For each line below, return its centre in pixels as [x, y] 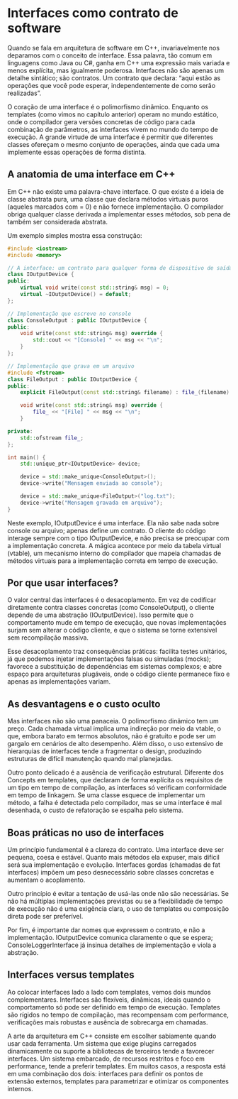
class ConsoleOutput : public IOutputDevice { [77, 320]
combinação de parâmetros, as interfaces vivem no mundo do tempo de [113, 129]
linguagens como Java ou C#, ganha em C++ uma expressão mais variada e [119, 62]
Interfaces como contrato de [93, 13]
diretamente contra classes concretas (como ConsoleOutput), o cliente [111, 608]
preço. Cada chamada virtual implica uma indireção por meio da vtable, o [114, 728]
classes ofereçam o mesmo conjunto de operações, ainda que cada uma [113, 144]
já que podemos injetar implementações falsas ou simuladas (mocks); [109, 659]
